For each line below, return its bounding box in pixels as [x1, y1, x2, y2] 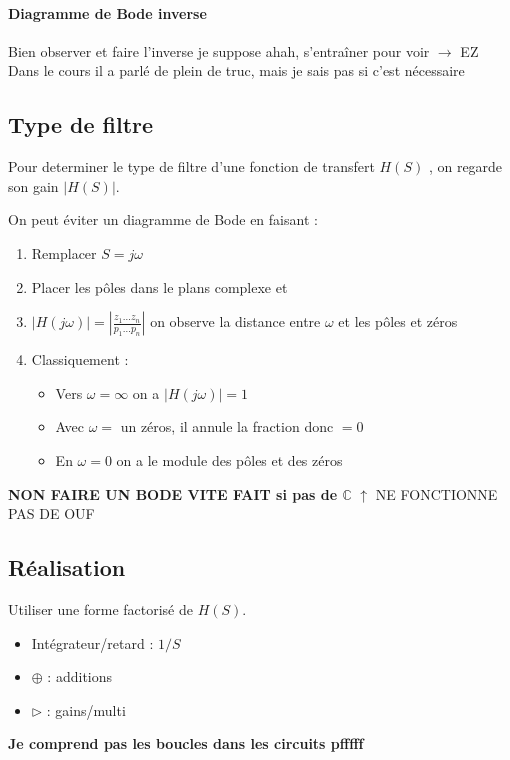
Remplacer [31, 242, 97, 263]
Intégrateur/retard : [31, 632, 154, 653]
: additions [47, 666, 113, 687]
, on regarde [428, 156, 503, 177]
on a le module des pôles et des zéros [116, 449, 343, 470]
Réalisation [8, 552, 126, 583]
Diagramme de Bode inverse [8, 2, 207, 23]
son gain [8, 175, 59, 196]
